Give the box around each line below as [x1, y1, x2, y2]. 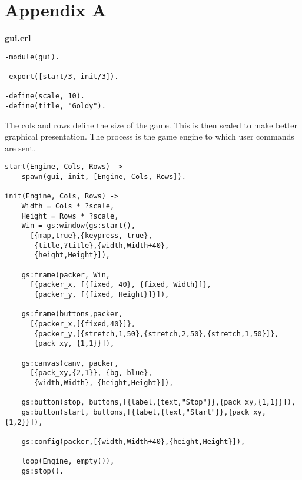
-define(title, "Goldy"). [5, 102, 106, 110]
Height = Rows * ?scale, [21, 211, 119, 220]
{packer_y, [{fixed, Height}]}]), [34, 290, 170, 299]
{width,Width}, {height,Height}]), [34, 378, 174, 387]
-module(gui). [5, 52, 60, 61]
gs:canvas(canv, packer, [21, 359, 119, 368]
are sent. [5, 141, 35, 154]
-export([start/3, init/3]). [5, 72, 119, 81]
